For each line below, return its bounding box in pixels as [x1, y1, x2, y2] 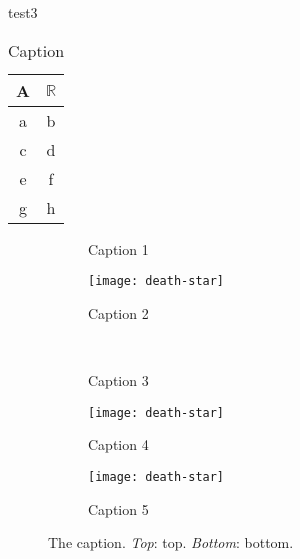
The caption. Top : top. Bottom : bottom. [48, 532, 294, 553]
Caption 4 [88, 434, 149, 455]
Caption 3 [88, 370, 149, 391]
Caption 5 [88, 498, 149, 519]
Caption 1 [88, 238, 149, 259]
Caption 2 [88, 302, 149, 323]
